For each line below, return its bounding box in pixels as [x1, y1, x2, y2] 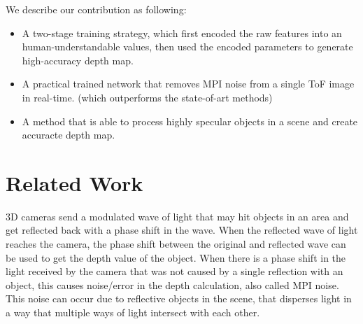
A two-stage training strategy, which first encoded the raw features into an [22, 25, 342, 40]
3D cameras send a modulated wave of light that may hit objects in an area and [6, 209, 349, 223]
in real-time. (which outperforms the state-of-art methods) [22, 90, 273, 104]
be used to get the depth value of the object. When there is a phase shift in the [6, 250, 346, 265]
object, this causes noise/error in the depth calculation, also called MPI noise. [6, 277, 339, 292]
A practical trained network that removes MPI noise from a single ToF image [22, 76, 355, 91]
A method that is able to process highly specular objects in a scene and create [22, 113, 358, 128]
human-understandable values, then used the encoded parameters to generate [22, 39, 353, 54]
